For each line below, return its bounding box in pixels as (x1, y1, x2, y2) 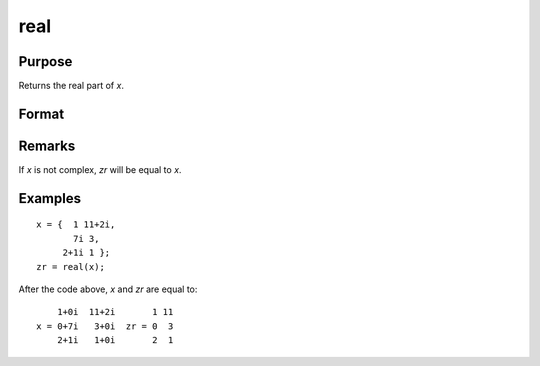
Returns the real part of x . (18, 80, 125, 92)
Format (18, 105, 65, 122)
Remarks (18, 137, 76, 154)
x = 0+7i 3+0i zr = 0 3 (36, 320, 174, 332)
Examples (18, 190, 82, 207)
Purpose (18, 53, 73, 70)
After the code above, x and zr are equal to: (18, 283, 198, 295)
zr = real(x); (36, 261, 105, 272)
